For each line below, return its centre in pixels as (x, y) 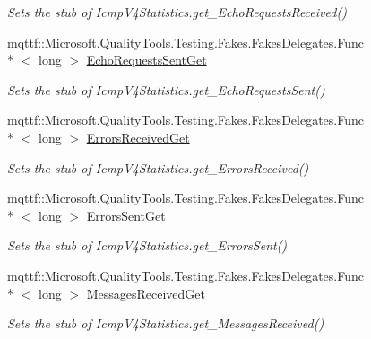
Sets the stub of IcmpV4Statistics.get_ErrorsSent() (147, 245)
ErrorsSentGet (126, 215)
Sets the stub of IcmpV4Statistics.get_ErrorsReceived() (158, 167)
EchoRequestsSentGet (147, 60)
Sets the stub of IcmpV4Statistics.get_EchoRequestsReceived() (177, 12)
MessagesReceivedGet (146, 293)
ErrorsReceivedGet (138, 137)
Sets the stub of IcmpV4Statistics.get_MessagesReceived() (166, 323)
